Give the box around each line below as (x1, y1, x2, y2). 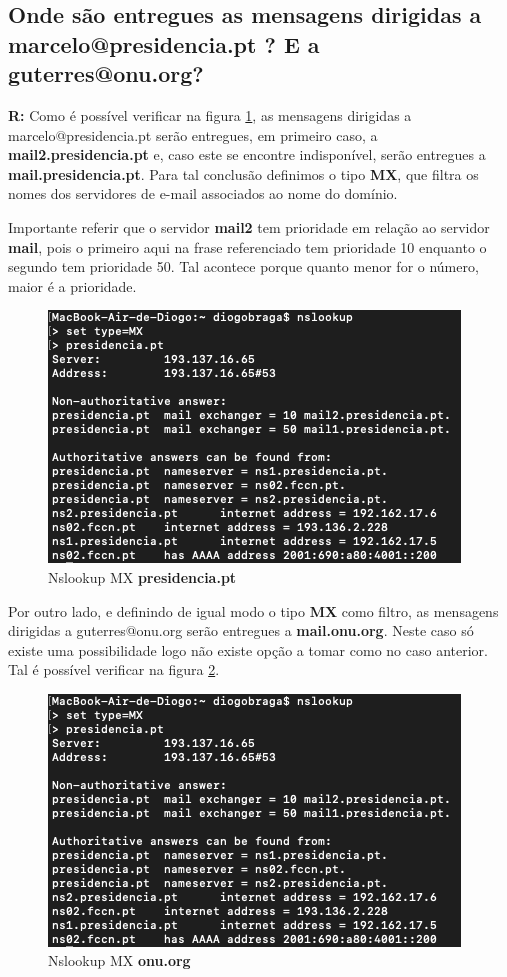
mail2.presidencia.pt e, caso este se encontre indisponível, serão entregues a (8, 144, 486, 165)
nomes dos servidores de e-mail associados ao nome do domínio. (8, 183, 398, 204)
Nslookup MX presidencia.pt (48, 566, 237, 587)
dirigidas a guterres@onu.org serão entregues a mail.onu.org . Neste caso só (8, 620, 474, 641)
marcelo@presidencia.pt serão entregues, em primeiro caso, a (8, 124, 378, 145)
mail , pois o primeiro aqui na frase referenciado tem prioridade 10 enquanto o (8, 236, 487, 257)
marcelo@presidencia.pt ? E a (8, 28, 320, 59)
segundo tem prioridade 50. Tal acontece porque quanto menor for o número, (8, 256, 479, 277)
